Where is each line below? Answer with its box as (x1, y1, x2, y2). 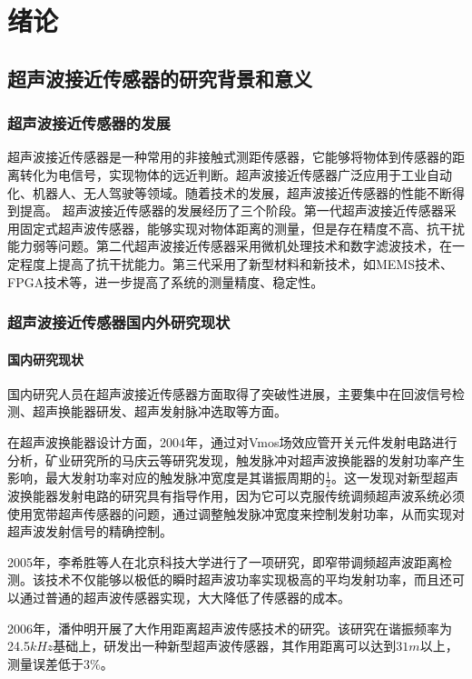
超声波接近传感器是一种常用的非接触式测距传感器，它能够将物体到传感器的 (7, 147, 452, 166)
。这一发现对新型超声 (330, 468, 458, 487)
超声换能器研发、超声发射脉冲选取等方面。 (32, 402, 287, 421)
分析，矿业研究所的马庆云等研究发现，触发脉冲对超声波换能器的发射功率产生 (7, 450, 465, 469)
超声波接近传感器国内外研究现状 (7, 311, 231, 334)
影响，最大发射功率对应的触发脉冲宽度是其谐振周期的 (7, 468, 325, 487)
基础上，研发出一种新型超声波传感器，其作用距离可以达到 (53, 636, 397, 655)
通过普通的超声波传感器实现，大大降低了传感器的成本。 (19, 587, 350, 606)
